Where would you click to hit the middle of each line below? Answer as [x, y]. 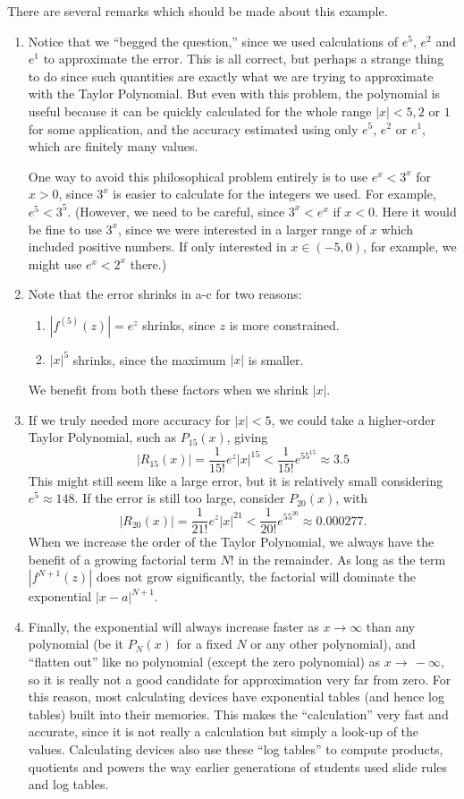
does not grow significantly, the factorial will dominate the [256, 577]
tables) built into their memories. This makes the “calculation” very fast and [238, 714]
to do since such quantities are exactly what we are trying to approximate [231, 76]
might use [55, 263]
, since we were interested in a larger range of [242, 229]
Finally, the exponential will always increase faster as [173, 626]
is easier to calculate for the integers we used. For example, [274, 194]
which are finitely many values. [113, 146]
